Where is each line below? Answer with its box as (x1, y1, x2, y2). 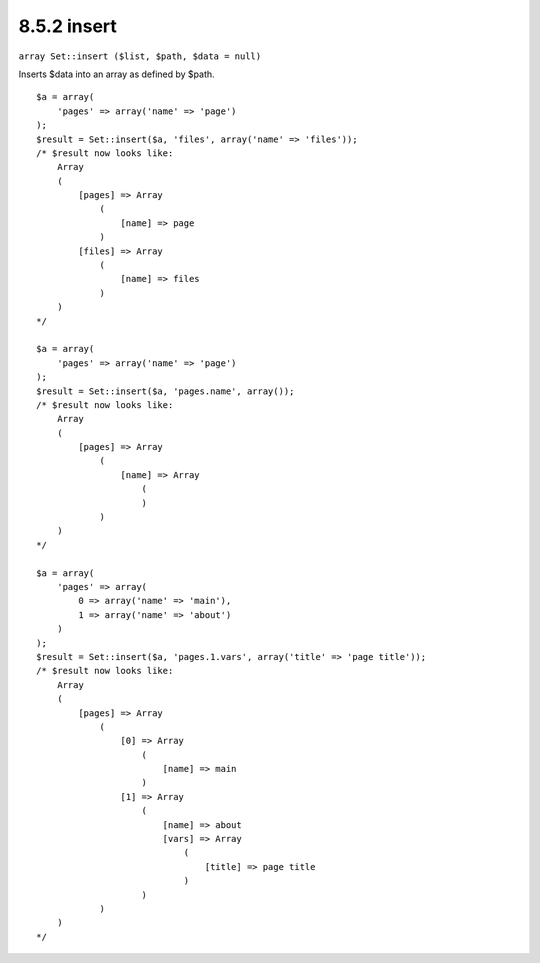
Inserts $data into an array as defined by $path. (18, 68, 215, 80)
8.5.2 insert (18, 15, 117, 37)
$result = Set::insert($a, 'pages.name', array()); (36, 385, 295, 397)
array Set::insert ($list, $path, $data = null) (18, 50, 262, 62)
